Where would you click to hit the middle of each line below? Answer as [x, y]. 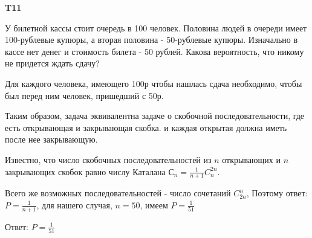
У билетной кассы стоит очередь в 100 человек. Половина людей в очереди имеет [156, 27]
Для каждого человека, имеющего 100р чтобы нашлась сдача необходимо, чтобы [154, 83]
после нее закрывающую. [51, 139]
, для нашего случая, [74, 204]
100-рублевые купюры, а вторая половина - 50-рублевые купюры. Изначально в [151, 40]
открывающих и [251, 159]
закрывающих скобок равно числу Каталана [85, 171]
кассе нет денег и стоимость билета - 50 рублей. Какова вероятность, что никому [154, 51]
